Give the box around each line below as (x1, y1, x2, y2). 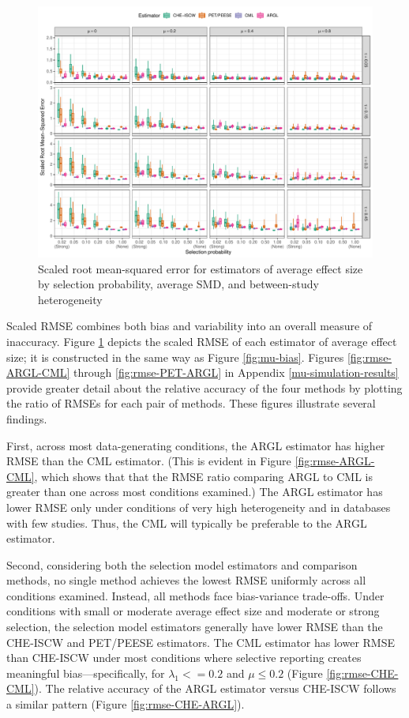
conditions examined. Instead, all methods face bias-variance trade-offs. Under (6, 587, 385, 603)
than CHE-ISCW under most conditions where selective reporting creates (6, 649, 362, 666)
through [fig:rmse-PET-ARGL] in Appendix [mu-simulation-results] (73, 364, 399, 381)
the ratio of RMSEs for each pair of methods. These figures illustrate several (6, 395, 376, 412)
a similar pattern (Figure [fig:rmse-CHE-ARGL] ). (6, 696, 245, 712)
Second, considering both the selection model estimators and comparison (6, 556, 358, 573)
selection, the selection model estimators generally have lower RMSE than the (6, 618, 383, 635)
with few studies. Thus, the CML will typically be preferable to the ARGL (6, 514, 367, 531)
